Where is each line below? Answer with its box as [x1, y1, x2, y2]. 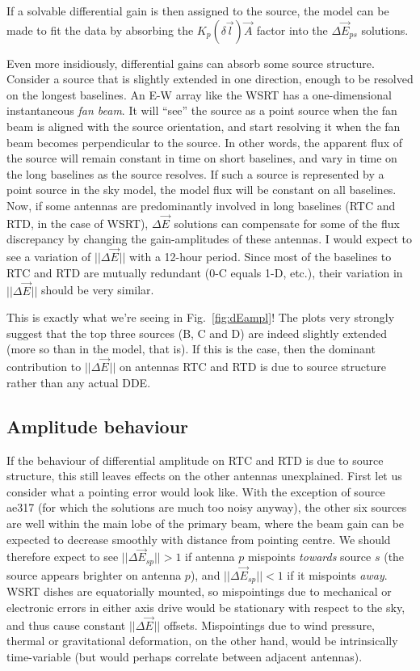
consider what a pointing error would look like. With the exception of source [6, 483, 385, 500]
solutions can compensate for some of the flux [174, 214, 400, 231]
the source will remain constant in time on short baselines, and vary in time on [6, 150, 397, 167]
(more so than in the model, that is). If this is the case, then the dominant [6, 340, 376, 357]
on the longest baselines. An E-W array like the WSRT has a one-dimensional [6, 86, 392, 103]
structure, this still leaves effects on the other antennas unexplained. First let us [6, 467, 402, 484]
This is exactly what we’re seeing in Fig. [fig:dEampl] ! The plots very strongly [6, 309, 395, 326]
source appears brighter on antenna [6, 567, 182, 583]
